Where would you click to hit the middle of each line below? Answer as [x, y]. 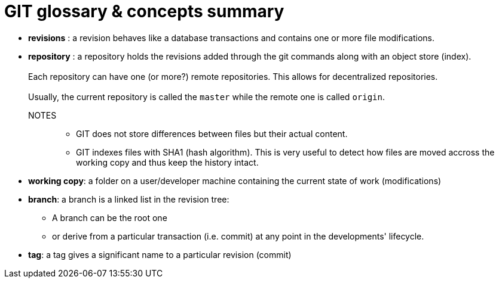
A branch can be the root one [110, 217]
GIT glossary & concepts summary [144, 11]
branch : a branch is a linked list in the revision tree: [129, 199]
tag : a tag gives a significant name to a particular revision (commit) [160, 254]
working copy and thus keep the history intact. [167, 162]
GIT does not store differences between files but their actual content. [212, 133]
